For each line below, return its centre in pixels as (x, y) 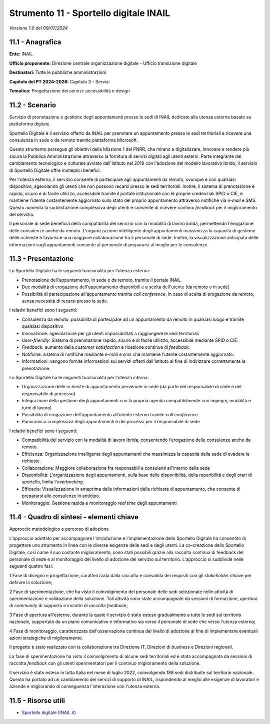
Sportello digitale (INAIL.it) (49, 713)
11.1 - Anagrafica (35, 42)
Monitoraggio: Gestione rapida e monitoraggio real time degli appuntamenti (99, 503)
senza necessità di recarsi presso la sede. (65, 301)
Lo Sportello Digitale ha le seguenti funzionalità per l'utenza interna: (79, 377)
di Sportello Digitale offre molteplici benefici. (55, 170)
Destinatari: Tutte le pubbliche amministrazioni (58, 72)
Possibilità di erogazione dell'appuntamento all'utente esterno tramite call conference (110, 414)
